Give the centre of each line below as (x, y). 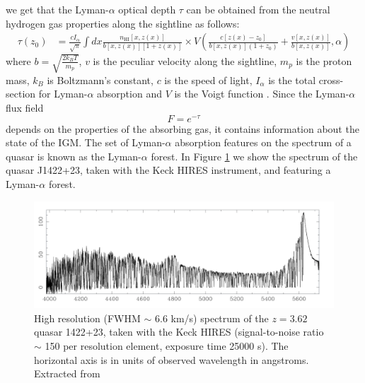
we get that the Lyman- (57, 9)
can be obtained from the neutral (258, 9)
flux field (25, 107)
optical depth (147, 9)
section (21, 94)
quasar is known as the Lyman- (74, 156)
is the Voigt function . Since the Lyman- (262, 94)
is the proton (324, 60)
